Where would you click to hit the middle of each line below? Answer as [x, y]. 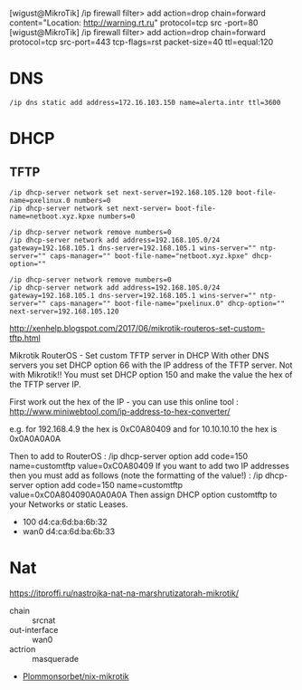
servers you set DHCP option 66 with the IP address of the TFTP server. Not [151, 365]
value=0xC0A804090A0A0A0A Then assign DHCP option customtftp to [143, 494]
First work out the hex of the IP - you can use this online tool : [124, 401]
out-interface [34, 629]
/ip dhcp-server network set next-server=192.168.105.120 [121, 192]
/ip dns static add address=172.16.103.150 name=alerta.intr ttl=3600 [145, 102]
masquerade [56, 658]
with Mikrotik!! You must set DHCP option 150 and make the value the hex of [151, 374]
